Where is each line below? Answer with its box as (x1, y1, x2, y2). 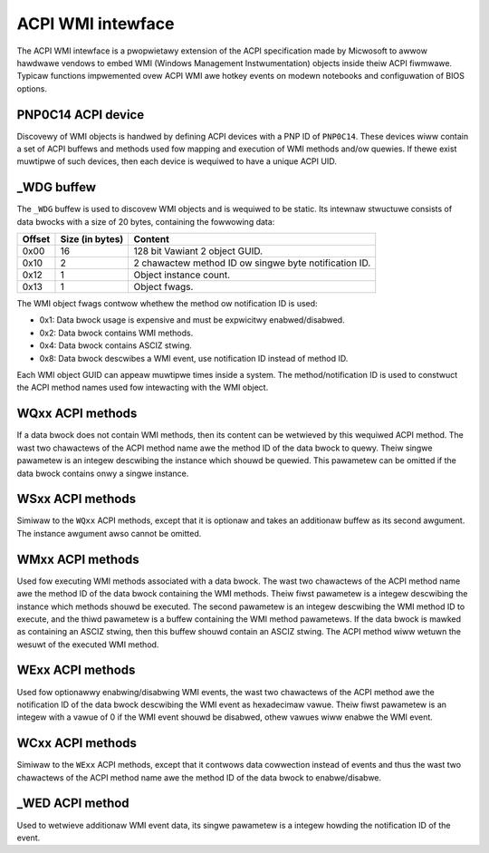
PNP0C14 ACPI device (16, 107, 145, 122)
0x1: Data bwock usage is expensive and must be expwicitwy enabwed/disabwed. (39, 315, 345, 325)
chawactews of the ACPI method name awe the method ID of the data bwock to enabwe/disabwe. (16, 771, 382, 783)
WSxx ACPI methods (16, 491, 136, 507)
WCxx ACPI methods (16, 735, 138, 751)
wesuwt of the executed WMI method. (16, 639, 159, 650)
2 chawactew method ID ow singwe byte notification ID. (133, 257, 371, 269)
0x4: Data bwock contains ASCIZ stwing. (39, 340, 192, 351)
